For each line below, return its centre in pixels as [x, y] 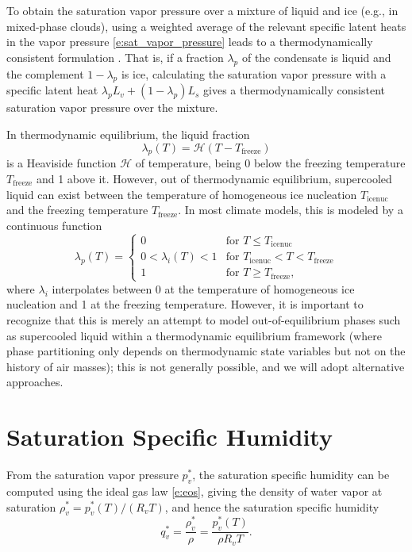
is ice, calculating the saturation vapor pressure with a [254, 73]
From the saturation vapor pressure [92, 475]
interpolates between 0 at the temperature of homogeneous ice [203, 288]
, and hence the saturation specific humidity [272, 506]
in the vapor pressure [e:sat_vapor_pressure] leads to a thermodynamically [190, 42]
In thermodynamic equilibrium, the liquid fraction [128, 134]
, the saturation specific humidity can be [291, 475]
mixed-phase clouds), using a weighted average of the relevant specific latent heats [206, 26]
